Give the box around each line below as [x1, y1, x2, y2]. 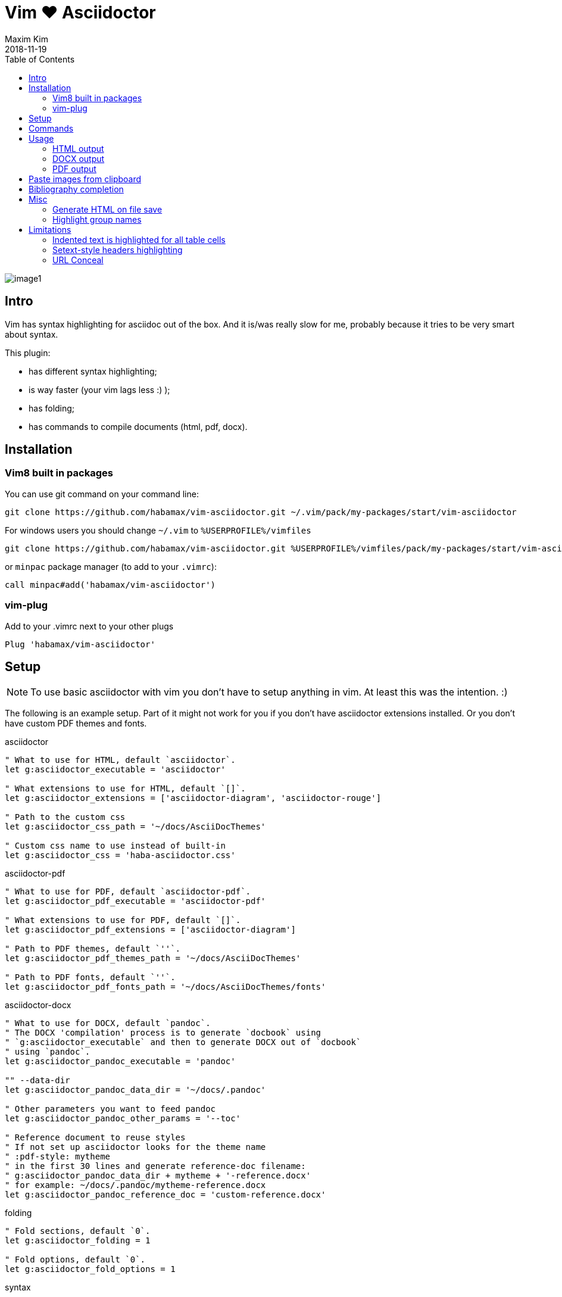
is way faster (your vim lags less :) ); [29, 384, 170, 395]
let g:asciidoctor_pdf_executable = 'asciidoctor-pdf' [5, 896, 266, 906]
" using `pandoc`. [5, 1047, 90, 1057]
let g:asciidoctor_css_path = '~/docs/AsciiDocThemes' [5, 822, 266, 832]
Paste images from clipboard [29, 173, 142, 184]
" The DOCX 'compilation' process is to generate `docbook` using [5, 1028, 321, 1038]
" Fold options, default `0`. [5, 1255, 146, 1265]
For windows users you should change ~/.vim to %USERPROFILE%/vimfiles [5, 525, 311, 535]
